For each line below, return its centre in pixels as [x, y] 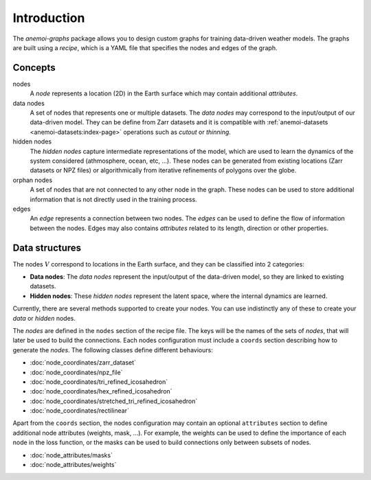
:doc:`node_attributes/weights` [73, 465]
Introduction [49, 18]
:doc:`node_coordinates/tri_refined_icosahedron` [99, 382]
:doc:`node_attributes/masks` [71, 455]
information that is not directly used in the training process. [113, 199]
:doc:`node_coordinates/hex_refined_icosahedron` [101, 391]
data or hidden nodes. [44, 318]
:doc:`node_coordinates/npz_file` [76, 372]
